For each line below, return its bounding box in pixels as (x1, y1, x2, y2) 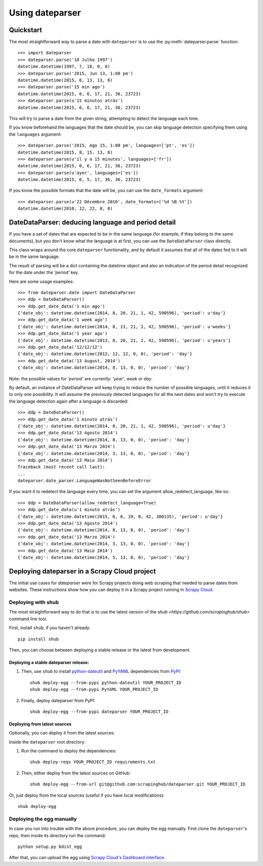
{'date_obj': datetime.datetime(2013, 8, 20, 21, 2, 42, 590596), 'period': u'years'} (18, 337, 231, 343)
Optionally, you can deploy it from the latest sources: (9, 730, 115, 736)
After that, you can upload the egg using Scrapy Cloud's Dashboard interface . (9, 855, 166, 861)
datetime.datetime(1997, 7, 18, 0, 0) (18, 64, 111, 69)
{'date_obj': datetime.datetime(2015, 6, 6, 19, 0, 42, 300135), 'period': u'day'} (18, 513, 224, 519)
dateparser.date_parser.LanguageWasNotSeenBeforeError (18, 478, 151, 484)
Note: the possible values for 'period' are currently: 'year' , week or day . (9, 375, 153, 381)
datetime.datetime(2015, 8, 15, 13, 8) (18, 149, 113, 155)
